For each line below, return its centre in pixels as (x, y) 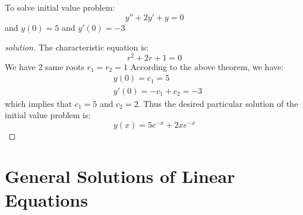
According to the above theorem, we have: (207, 66)
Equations (46, 199)
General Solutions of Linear (120, 176)
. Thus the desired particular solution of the (218, 103)
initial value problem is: (48, 115)
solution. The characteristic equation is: (77, 47)
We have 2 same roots (45, 66)
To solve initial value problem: (60, 7)
